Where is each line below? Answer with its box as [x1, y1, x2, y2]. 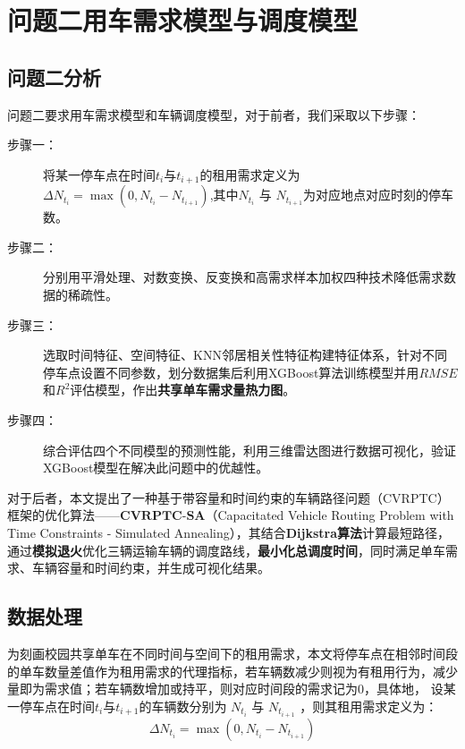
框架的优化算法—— [7, 506, 120, 524]
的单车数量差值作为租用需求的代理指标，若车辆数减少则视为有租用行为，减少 [7, 661, 458, 680]
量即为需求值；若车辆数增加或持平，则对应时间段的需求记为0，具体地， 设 [7, 679, 444, 698]
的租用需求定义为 [199, 165, 300, 183]
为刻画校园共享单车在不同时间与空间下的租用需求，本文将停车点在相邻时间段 [7, 643, 458, 662]
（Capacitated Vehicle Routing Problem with [205, 506, 454, 524]
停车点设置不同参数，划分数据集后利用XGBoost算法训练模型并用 [43, 362, 419, 381]
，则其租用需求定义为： [300, 696, 438, 715]
